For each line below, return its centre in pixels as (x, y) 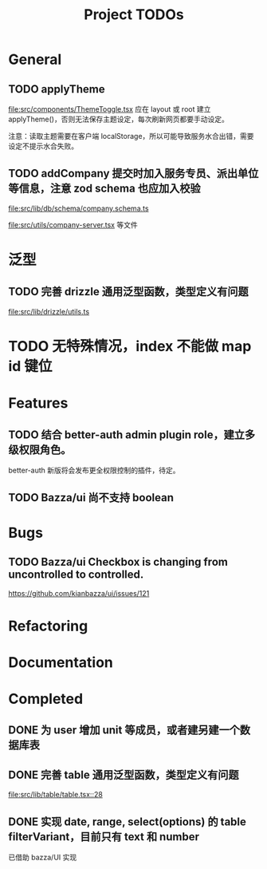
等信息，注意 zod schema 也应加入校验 (104, 189)
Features (38, 403)
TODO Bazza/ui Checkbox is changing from (118, 561)
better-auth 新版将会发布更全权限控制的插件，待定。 (94, 470)
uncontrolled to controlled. (76, 574)
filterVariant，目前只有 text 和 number (104, 837)
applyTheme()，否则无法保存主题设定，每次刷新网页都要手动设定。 (118, 119)
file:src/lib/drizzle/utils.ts (49, 311)
